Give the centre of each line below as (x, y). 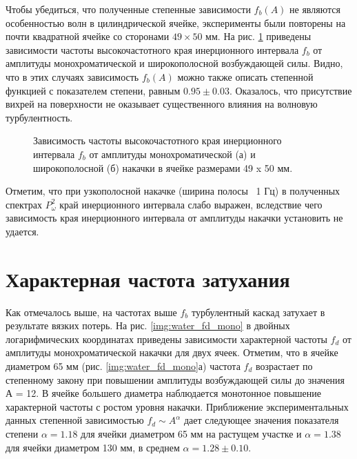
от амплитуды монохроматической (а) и (172, 154)
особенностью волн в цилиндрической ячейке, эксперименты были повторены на (176, 22)
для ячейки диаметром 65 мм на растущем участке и (191, 433)
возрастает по (284, 366)
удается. (22, 231)
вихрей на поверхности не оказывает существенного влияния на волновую (162, 104)
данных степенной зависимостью (75, 420)
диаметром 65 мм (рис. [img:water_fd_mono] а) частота (123, 366)
